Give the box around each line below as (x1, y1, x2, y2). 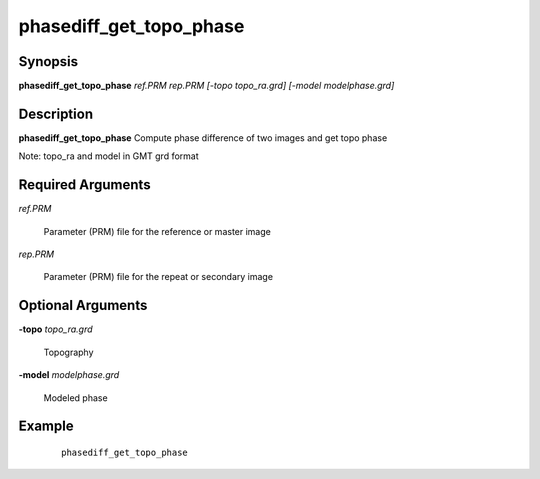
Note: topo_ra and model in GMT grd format (18, 150, 199, 162)
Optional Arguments (18, 297, 148, 314)
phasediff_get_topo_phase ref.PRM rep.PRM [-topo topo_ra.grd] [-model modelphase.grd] (18, 80, 395, 92)
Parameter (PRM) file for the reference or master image (43, 225, 272, 237)
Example (18, 418, 74, 435)
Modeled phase (43, 391, 109, 404)
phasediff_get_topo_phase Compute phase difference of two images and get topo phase (18, 131, 388, 144)
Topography (43, 346, 94, 358)
